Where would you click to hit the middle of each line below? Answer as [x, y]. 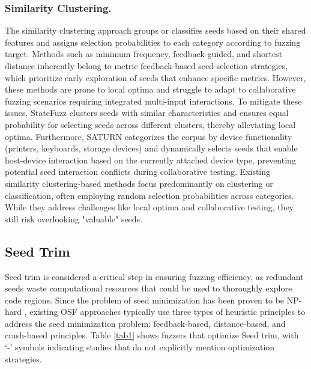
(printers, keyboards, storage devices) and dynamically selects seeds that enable [151, 148]
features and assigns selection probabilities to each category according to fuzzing [153, 42]
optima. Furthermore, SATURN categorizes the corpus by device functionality [149, 136]
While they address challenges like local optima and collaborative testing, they [149, 207]
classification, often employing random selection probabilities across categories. [149, 195]
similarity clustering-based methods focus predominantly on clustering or [139, 183]
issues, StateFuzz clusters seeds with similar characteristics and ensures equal [147, 113]
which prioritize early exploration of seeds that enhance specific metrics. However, [155, 77]
